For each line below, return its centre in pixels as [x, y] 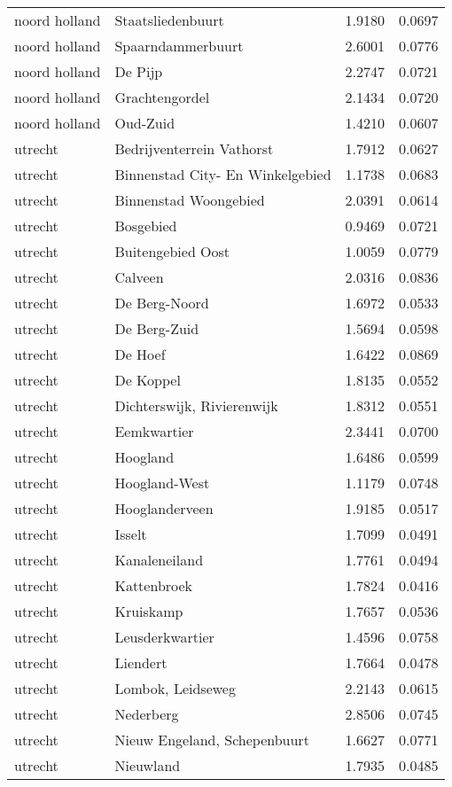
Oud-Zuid [145, 123]
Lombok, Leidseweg [175, 688]
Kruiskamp [149, 611]
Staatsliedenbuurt [169, 20]
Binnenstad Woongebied [190, 200]
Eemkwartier [154, 431]
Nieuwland [148, 765]
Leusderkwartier [164, 637]
